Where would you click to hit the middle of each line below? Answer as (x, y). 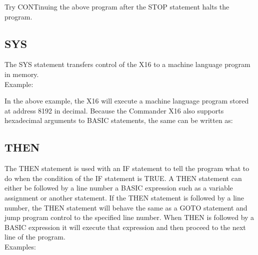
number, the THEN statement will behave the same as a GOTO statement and (126, 207)
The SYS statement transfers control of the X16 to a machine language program (127, 64)
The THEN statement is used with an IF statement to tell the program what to (127, 168)
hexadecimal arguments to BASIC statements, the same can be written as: (119, 120)
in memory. (22, 74)
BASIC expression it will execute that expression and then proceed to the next (125, 227)
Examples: (20, 246)
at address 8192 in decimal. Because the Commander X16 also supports (114, 110)
